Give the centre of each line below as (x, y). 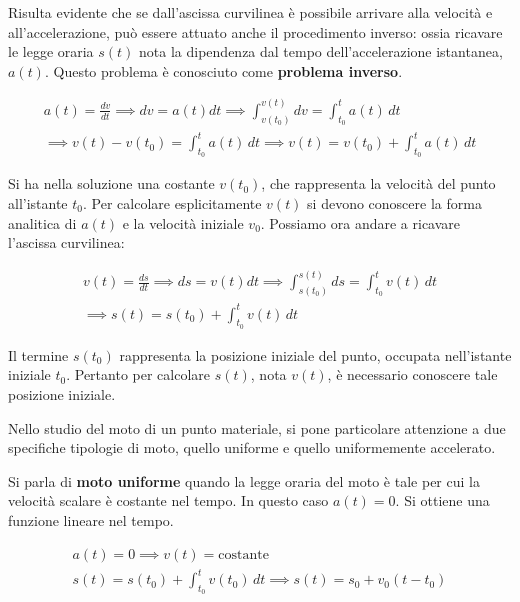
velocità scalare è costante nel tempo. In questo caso (168, 500)
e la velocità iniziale (183, 222)
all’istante (38, 203)
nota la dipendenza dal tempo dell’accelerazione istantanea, (321, 51)
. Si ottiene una (442, 500)
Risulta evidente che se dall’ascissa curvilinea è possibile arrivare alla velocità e (250, 12)
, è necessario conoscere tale (412, 374)
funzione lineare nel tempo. (91, 520)
